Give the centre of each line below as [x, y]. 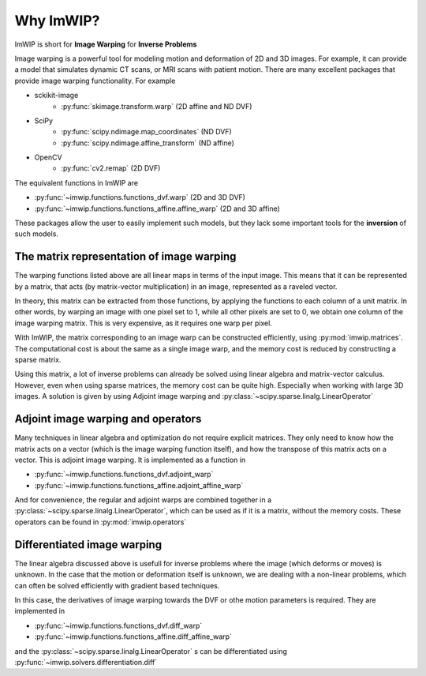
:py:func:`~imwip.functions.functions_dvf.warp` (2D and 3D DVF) [140, 197]
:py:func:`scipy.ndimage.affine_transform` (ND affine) [148, 143]
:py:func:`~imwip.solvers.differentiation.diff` [86, 662]
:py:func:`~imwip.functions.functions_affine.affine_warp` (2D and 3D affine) [157, 208]
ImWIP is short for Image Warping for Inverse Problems [106, 44]
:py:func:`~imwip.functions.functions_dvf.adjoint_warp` [124, 475]
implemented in [40, 611]
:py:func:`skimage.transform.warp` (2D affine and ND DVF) [157, 106]
